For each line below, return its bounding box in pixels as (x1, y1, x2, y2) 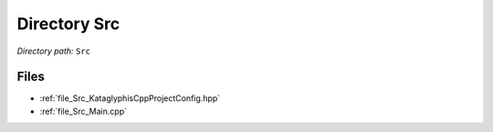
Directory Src (16, 14, 121, 34)
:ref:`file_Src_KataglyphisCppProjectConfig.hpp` (39, 93, 221, 104)
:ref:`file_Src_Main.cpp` (39, 106, 128, 117)
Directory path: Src (16, 46, 91, 56)
